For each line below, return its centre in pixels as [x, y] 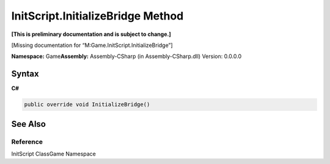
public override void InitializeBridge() [87, 105]
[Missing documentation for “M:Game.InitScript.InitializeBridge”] [92, 45]
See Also [28, 124]
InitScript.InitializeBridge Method [97, 16]
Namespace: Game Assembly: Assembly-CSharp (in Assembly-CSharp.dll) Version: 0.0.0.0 [126, 56]
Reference [27, 141]
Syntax [25, 74]
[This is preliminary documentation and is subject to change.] [91, 34]
